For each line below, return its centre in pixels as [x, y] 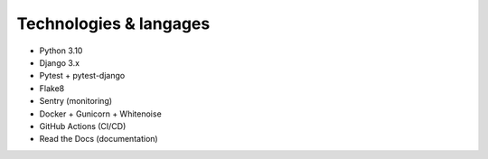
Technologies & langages [113, 23]
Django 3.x [60, 62]
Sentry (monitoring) [76, 101]
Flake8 [52, 88]
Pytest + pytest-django [82, 76]
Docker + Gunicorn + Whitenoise [100, 114]
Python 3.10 [61, 51]
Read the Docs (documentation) [99, 139]
